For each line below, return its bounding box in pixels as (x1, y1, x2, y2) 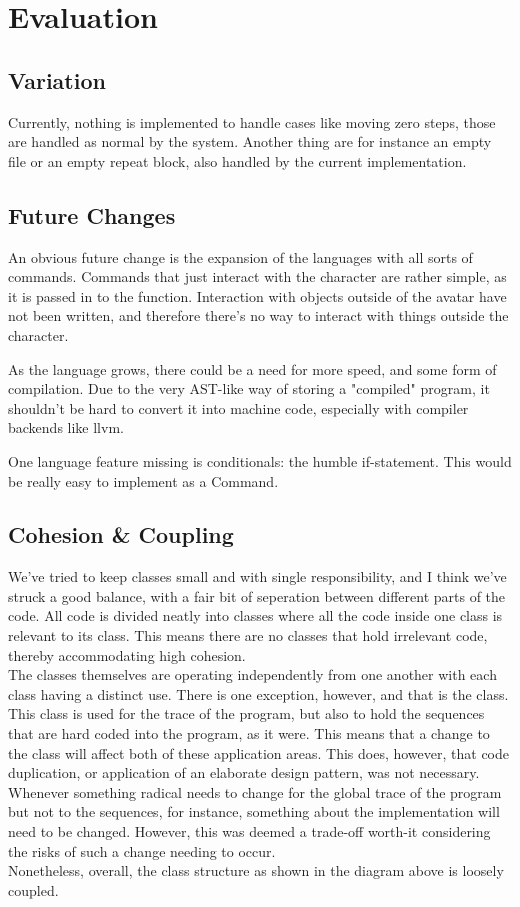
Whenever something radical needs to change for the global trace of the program (8, 781, 502, 802)
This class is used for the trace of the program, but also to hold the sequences (8, 703, 485, 724)
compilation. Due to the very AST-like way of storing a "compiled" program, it (8, 378, 490, 399)
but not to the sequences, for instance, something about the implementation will (8, 801, 500, 822)
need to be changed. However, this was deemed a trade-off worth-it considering (8, 821, 491, 842)
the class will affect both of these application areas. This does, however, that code (8, 742, 509, 763)
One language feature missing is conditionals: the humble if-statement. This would (8, 450, 512, 471)
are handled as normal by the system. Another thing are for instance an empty (8, 131, 492, 152)
